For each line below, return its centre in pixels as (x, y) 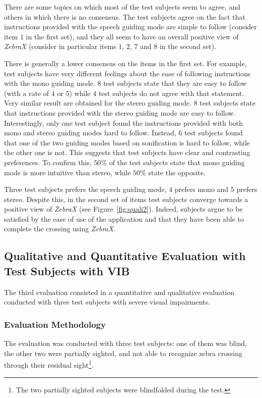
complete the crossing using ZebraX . (60, 229)
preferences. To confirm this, (48, 162)
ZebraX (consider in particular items (60, 46)
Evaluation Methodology (55, 324)
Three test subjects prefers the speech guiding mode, (85, 189)
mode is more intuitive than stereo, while (68, 172)
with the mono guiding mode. (50, 83)
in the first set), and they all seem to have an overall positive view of (132, 36)
